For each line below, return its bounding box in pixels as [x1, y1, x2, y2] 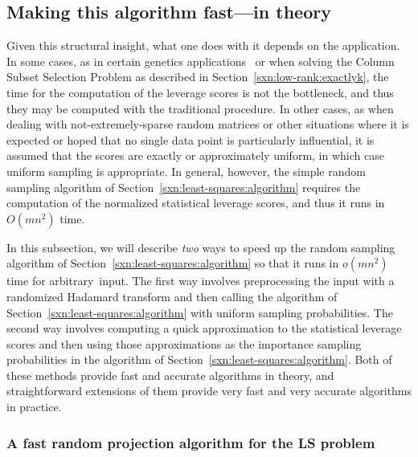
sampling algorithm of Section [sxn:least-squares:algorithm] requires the [6, 178, 361, 195]
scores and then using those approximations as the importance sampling [6, 335, 362, 352]
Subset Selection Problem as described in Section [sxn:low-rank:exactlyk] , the [6, 68, 389, 85]
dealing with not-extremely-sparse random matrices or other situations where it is [6, 116, 409, 133]
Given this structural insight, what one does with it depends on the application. [6, 37, 400, 54]
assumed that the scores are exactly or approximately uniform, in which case [6, 147, 384, 164]
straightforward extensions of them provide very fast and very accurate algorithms [6, 382, 412, 399]
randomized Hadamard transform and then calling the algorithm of [6, 288, 338, 304]
